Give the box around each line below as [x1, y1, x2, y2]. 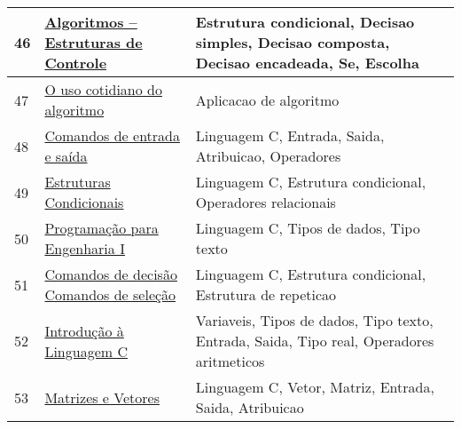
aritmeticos [195, 351, 265, 371]
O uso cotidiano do [44, 79, 162, 99]
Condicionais [44, 192, 124, 212]
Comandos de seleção [44, 284, 176, 305]
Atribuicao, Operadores [195, 146, 341, 166]
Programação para [44, 218, 159, 238]
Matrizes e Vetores [44, 386, 160, 408]
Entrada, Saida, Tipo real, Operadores [195, 330, 434, 351]
